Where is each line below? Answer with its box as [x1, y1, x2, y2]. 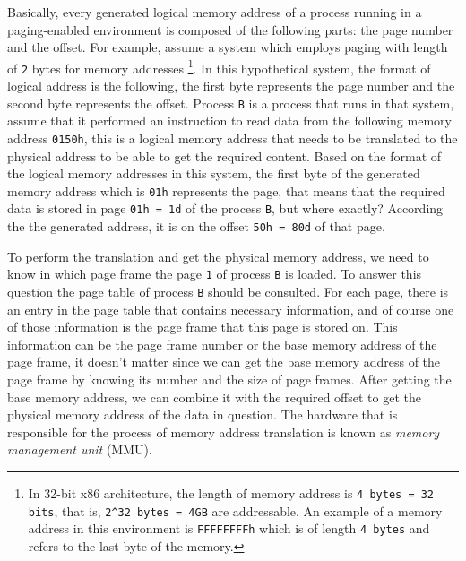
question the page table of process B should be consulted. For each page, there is [7, 282, 449, 300]
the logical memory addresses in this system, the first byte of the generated [7, 164, 420, 183]
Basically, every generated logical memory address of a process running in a [7, 3, 422, 21]
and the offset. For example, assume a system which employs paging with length [7, 38, 448, 56]
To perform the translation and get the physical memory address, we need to [7, 246, 429, 265]
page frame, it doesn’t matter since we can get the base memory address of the [7, 352, 441, 371]
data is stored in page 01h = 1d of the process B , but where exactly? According [7, 199, 444, 218]
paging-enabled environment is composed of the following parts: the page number [7, 20, 453, 39]
